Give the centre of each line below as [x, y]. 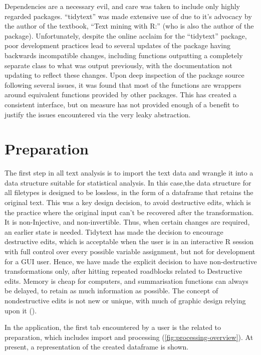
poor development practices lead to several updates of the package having [118, 45]
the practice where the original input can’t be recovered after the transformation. [129, 212]
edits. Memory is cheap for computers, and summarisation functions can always [126, 281]
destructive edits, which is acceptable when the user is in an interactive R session [129, 241]
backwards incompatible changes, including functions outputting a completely [124, 55]
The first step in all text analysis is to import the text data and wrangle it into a [129, 173]
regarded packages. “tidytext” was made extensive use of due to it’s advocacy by [128, 16]
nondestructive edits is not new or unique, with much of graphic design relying [125, 300]
